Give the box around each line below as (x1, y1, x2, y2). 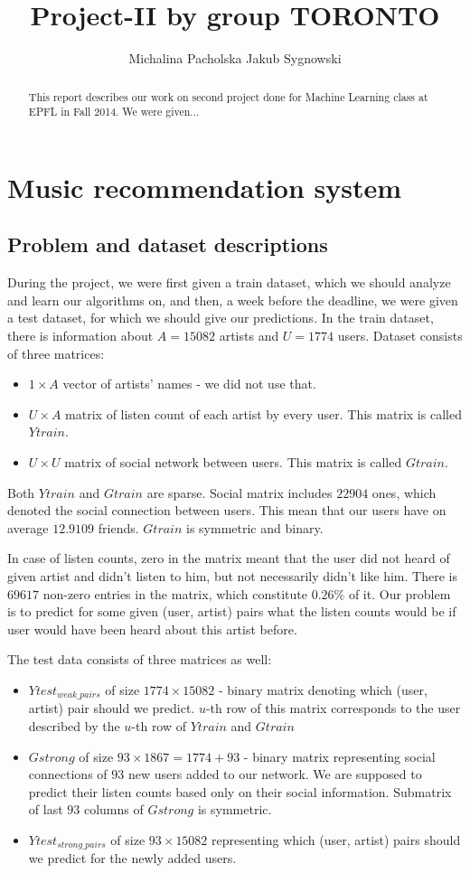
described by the (28, 716, 120, 735)
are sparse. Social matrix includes (146, 483, 333, 502)
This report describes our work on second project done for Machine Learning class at (28, 89, 428, 104)
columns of (83, 800, 144, 819)
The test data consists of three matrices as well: (7, 650, 272, 669)
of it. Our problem (348, 584, 451, 603)
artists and (219, 326, 279, 344)
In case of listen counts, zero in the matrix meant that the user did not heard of (7, 549, 450, 568)
